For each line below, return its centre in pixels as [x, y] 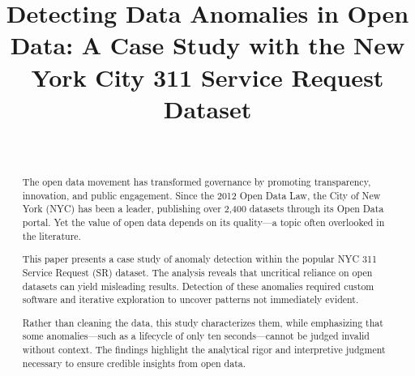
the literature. [51, 235]
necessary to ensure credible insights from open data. [134, 363]
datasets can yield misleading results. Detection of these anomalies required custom [198, 286]
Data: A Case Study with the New [207, 45]
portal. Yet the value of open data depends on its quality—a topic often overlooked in [203, 222]
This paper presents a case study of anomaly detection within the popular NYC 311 [199, 259]
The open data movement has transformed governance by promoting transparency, [197, 182]
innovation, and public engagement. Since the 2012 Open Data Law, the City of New [201, 195]
